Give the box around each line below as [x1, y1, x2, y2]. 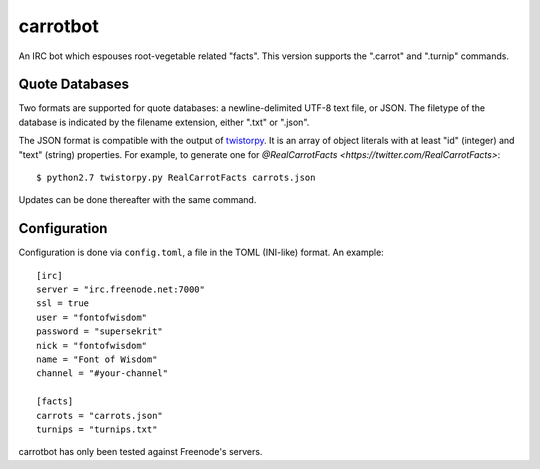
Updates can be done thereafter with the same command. [18, 194, 257, 206]
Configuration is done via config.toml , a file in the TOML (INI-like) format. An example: [18, 246, 384, 259]
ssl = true [36, 298, 90, 309]
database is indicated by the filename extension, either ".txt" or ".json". [18, 116, 310, 128]
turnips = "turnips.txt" [36, 424, 158, 435]
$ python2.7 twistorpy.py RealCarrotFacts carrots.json [36, 172, 316, 184]
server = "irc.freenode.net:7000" [36, 284, 205, 295]
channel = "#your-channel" [36, 368, 169, 379]
